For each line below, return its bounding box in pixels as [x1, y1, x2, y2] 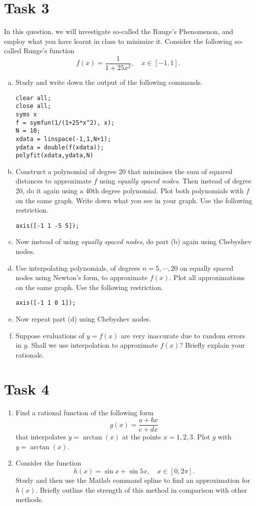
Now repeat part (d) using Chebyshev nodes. [15, 314, 151, 324]
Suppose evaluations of [15, 330, 84, 340]
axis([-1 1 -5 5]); [15, 222, 79, 229]
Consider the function [15, 458, 81, 468]
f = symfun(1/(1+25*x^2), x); [15, 119, 115, 126]
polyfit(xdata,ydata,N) [15, 152, 94, 159]
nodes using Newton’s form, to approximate [15, 272, 148, 283]
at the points [122, 432, 161, 442]
